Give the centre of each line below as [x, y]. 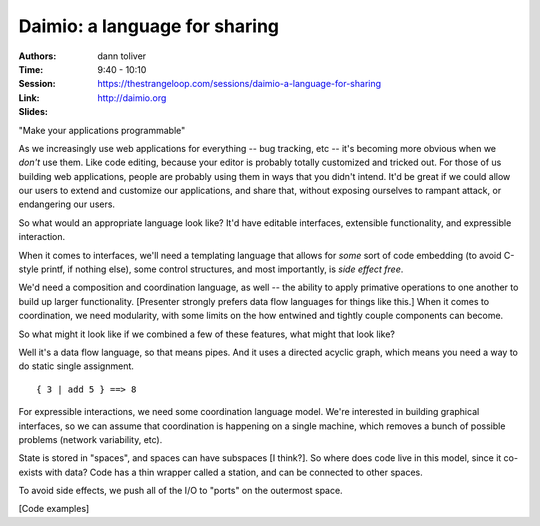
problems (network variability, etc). [90, 439]
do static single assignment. [76, 366]
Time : [31, 69]
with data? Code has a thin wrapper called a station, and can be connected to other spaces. [234, 472]
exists [31, 472]
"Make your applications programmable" [102, 130]
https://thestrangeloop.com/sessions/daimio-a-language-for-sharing [239, 84]
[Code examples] [54, 509]
